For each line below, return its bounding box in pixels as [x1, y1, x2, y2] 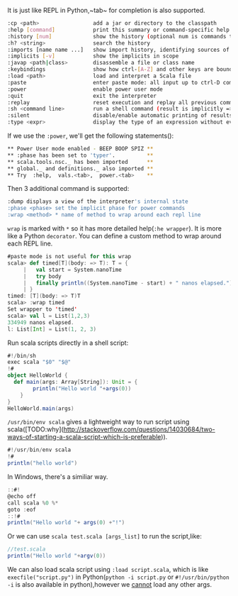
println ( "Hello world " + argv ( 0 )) [7, 553, 106, 560]
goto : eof [7, 506, 37, 513]
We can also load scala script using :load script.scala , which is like [7, 565, 209, 573]
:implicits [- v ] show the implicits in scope [7, 53, 179, 60]
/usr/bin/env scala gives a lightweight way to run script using [7, 418, 190, 426]
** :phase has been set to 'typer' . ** [7, 152, 154, 159]
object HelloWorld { [7, 372, 69, 379]
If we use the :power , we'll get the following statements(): [7, 131, 174, 140]
